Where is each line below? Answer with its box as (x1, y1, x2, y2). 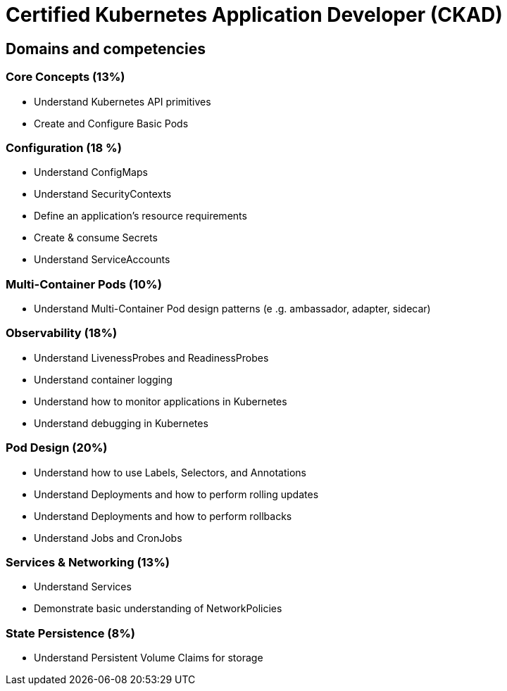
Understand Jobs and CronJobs (34, 531, 182, 544)
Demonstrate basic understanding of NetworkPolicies (34, 602, 282, 615)
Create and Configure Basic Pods (34, 117, 189, 129)
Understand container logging (34, 373, 173, 386)
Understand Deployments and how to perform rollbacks (34, 509, 292, 522)
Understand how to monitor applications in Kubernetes (34, 395, 287, 407)
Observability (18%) (6, 326, 118, 341)
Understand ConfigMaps (34, 166, 148, 179)
